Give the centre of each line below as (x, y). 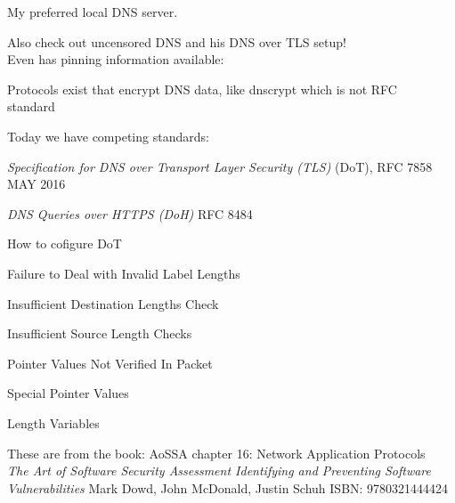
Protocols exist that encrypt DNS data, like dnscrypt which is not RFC (202, 89)
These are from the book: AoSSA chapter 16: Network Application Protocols (216, 453)
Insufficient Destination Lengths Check (113, 303)
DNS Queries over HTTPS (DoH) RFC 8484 (130, 213)
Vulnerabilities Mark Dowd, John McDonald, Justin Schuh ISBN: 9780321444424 (228, 487)
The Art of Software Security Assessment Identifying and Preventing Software (219, 471)
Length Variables (53, 422)
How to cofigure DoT (65, 243)
